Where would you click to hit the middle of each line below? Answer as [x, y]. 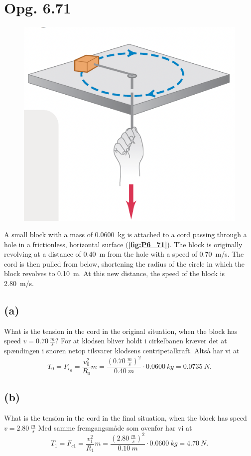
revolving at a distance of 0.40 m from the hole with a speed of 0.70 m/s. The [124, 254]
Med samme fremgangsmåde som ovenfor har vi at [115, 427]
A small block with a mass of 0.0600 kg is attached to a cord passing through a [125, 234]
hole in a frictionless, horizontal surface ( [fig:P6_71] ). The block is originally [123, 244]
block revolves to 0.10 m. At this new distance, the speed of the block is [114, 273]
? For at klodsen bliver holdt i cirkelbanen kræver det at [141, 341]
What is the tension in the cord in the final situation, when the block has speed [125, 418]
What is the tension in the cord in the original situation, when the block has [121, 331]
